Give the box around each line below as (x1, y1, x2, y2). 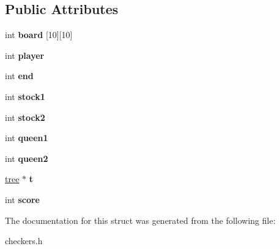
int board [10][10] (5, 28, 73, 41)
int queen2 (5, 151, 48, 164)
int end (5, 69, 34, 82)
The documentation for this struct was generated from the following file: (5, 213, 276, 226)
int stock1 (5, 90, 45, 102)
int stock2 (5, 110, 45, 123)
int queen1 (5, 131, 48, 144)
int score (5, 193, 40, 205)
